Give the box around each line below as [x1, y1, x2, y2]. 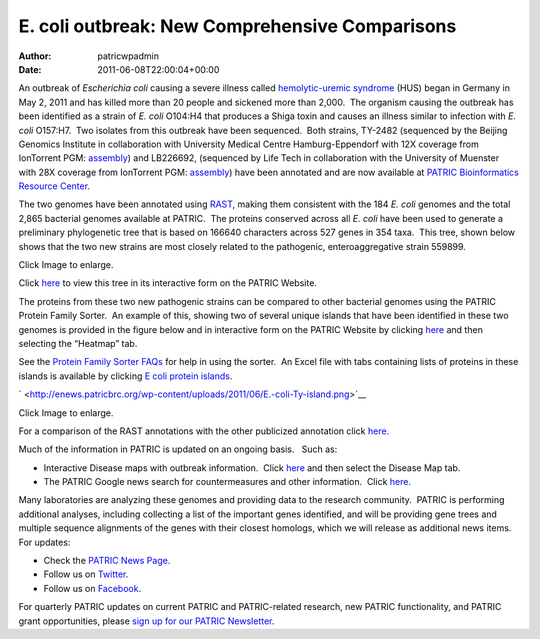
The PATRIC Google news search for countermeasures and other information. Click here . [43, 476, 412, 488]
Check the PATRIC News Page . [43, 555, 171, 567]
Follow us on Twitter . [43, 568, 129, 580]
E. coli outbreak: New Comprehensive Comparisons [18, 15, 457, 37]
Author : [18, 50, 52, 62]
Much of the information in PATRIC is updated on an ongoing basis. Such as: [18, 443, 338, 455]
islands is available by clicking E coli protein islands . [18, 370, 233, 382]
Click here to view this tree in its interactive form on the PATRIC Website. [18, 277, 317, 289]
